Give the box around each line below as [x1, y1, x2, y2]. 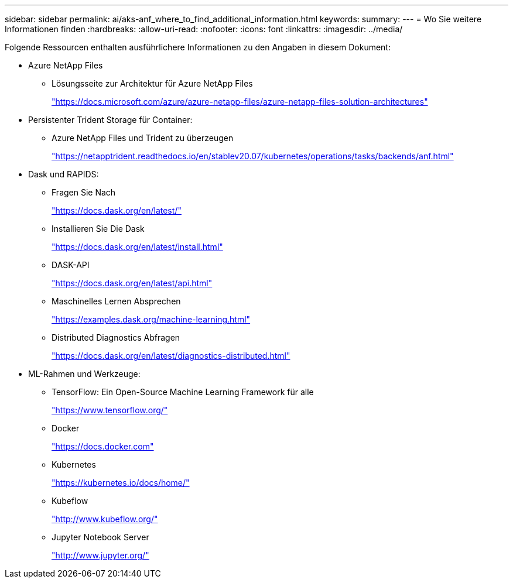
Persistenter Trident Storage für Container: [28, 115, 193, 125]
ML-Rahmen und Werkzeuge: [28, 369, 141, 379]
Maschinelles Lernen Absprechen [52, 296, 181, 306]
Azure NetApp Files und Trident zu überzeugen [52, 133, 234, 143]
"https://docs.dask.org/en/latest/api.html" [52, 278, 213, 288]
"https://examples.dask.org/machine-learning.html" [52, 314, 251, 324]
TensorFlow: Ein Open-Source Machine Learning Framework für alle [52, 387, 314, 397]
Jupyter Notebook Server [52, 532, 149, 542]
